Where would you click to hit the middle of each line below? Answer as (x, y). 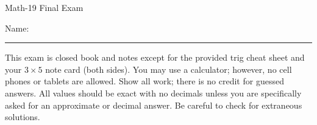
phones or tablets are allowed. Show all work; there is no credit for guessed (144, 81)
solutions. (23, 117)
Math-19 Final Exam (44, 7)
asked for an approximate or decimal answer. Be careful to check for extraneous (154, 105)
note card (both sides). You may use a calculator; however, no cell (169, 69)
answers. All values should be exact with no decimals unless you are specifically (153, 93)
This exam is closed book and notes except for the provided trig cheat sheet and (155, 57)
